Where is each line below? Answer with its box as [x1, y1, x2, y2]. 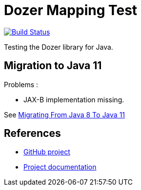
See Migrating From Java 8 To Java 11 [4, 110, 125, 119]
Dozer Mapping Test [4, 2, 138, 19]
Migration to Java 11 [4, 59, 102, 72]
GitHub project [23, 148, 70, 156]
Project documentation [23, 163, 97, 171]
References [4, 127, 61, 140]
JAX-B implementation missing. [23, 95, 124, 104]
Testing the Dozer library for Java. [4, 42, 113, 51]
